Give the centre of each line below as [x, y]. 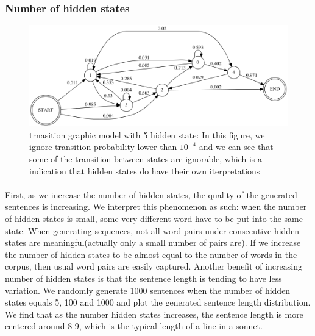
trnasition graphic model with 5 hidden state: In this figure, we [147, 134]
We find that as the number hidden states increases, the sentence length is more [154, 314]
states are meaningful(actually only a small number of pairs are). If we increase [153, 242]
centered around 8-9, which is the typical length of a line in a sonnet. [134, 326]
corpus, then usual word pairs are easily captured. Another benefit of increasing [154, 266]
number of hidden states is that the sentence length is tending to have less [143, 278]
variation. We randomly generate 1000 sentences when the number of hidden [148, 290]
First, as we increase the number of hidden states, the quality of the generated [151, 194]
